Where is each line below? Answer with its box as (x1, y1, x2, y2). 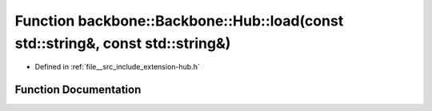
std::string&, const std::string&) (14, 34, 231, 52)
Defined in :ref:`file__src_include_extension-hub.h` (34, 62, 200, 72)
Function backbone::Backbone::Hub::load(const (14, 12, 344, 30)
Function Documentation (14, 83, 142, 97)
